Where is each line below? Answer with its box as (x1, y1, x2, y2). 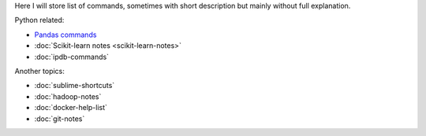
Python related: (14, 16, 65, 25)
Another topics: (14, 66, 65, 75)
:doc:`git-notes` (34, 114, 85, 123)
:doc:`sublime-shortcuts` (34, 81, 115, 90)
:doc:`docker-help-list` (34, 103, 108, 112)
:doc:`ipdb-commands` (34, 52, 110, 61)
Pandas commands (34, 30, 97, 39)
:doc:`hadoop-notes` (34, 91, 102, 101)
